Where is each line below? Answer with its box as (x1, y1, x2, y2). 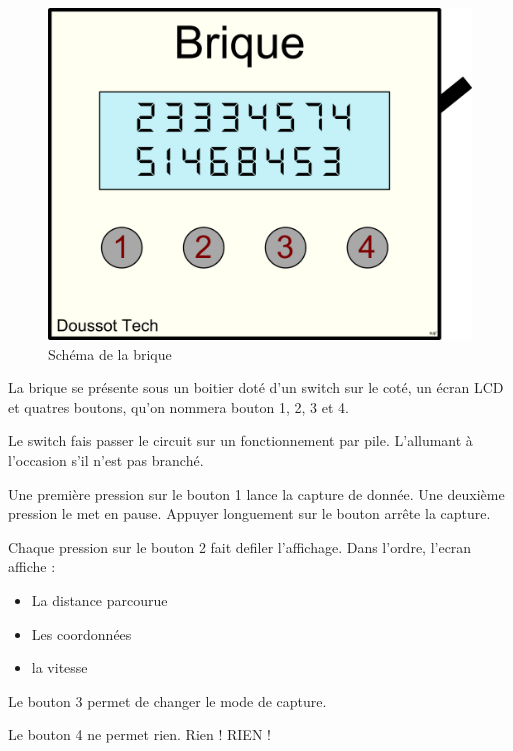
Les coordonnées (31, 623, 132, 644)
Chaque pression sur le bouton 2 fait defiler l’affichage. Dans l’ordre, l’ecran (8, 536, 472, 557)
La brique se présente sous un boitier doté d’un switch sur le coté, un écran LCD (8, 377, 504, 398)
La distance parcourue (31, 590, 168, 611)
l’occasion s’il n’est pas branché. (8, 450, 204, 471)
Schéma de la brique (48, 343, 172, 364)
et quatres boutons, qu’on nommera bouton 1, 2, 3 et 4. (8, 396, 349, 417)
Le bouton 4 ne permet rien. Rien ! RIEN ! (8, 724, 271, 745)
